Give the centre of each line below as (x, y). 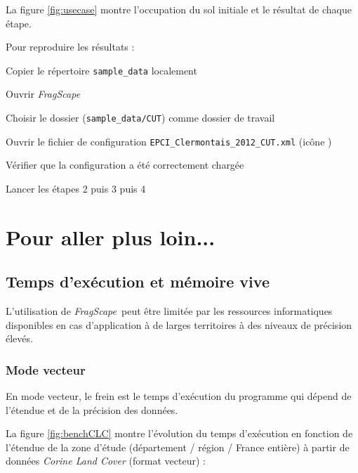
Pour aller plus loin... (111, 236)
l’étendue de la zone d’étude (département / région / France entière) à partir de (178, 447)
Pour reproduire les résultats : (70, 47)
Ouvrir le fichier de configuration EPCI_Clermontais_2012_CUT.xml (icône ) (169, 141)
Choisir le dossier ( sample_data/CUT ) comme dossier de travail (140, 118)
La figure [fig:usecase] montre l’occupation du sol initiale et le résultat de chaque (179, 9)
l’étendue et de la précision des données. (92, 409)
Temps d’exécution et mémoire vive (138, 281)
